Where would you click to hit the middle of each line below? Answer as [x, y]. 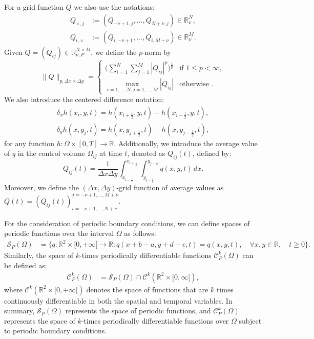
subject [250, 320]
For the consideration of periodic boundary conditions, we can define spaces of [127, 223]
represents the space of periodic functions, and [138, 311]
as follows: [140, 233]
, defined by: [212, 153]
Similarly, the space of [39, 255]
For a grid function [34, 7]
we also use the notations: [114, 7]
